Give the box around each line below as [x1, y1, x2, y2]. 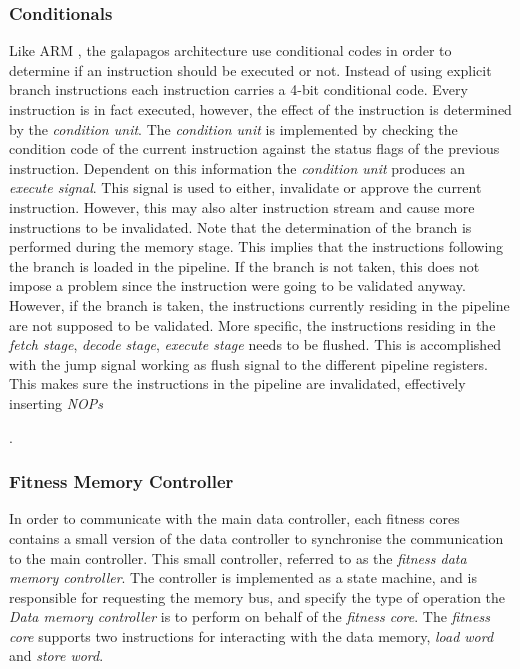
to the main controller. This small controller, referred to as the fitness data [9, 547, 467, 568]
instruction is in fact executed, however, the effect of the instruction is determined [9, 99, 512, 119]
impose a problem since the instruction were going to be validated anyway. [9, 275, 466, 296]
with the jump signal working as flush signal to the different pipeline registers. [9, 353, 488, 374]
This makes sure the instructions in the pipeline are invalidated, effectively [9, 373, 466, 394]
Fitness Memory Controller [9, 469, 234, 494]
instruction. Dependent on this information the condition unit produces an [9, 157, 465, 178]
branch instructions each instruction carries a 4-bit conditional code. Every [9, 79, 468, 100]
